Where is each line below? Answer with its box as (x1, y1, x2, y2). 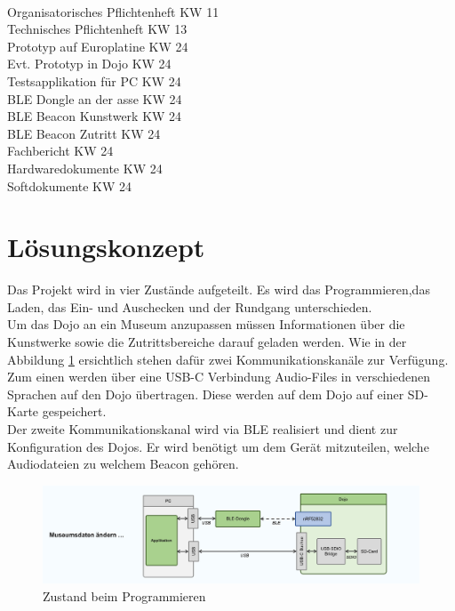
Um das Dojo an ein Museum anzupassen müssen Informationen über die (7, 315, 405, 334)
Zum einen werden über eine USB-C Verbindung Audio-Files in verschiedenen (7, 367, 430, 386)
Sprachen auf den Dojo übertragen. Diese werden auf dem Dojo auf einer (7, 384, 404, 403)
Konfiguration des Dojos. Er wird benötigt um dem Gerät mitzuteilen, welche (7, 437, 429, 455)
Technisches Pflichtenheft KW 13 (7, 20, 188, 38)
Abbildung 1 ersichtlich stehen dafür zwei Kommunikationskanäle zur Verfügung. (7, 350, 449, 368)
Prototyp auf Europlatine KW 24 (7, 36, 188, 55)
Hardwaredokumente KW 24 (7, 158, 163, 177)
